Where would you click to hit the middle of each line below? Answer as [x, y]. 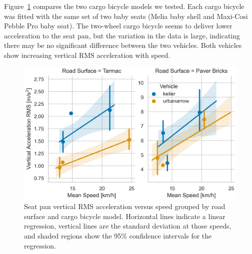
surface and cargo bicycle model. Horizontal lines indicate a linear [125, 216]
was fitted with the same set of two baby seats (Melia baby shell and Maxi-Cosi [126, 16]
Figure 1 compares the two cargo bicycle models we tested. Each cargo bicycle [124, 6]
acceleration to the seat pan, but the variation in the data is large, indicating [122, 35]
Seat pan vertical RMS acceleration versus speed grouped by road [125, 206]
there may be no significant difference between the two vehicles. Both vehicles [123, 45]
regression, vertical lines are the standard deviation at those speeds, [128, 226]
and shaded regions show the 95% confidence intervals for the [118, 235]
